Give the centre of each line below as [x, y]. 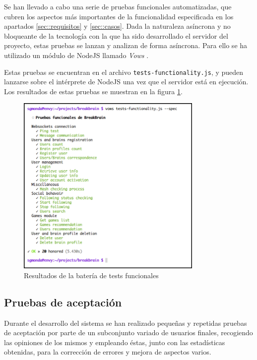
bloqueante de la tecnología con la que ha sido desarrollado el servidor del [116, 35]
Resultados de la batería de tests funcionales [91, 275]
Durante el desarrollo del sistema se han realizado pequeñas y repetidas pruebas [126, 323]
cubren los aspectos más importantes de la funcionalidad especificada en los [119, 16]
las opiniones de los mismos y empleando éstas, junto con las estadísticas [115, 342]
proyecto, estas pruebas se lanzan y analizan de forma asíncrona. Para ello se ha [126, 45]
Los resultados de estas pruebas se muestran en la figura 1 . [93, 91]
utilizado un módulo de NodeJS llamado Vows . [76, 55]
